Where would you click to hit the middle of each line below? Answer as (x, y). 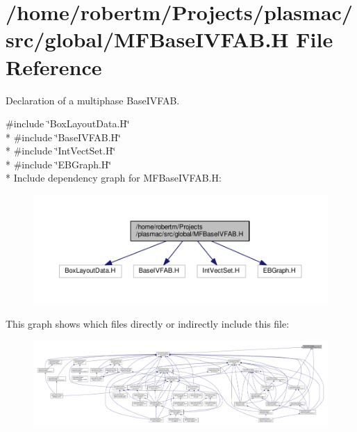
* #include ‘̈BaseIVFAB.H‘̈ (63, 137)
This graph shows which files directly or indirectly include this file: (148, 323)
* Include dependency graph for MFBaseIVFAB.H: (114, 178)
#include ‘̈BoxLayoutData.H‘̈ (68, 123)
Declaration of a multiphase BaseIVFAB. (93, 100)
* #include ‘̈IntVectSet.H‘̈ (61, 151)
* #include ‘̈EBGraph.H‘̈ (59, 164)
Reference (54, 66)
